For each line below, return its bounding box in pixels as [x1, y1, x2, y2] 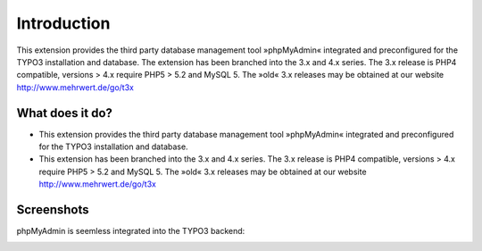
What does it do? [16, 105, 113, 121]
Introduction [16, 13, 111, 33]
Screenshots [16, 202, 89, 217]
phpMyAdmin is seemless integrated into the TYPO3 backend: [16, 226, 245, 237]
